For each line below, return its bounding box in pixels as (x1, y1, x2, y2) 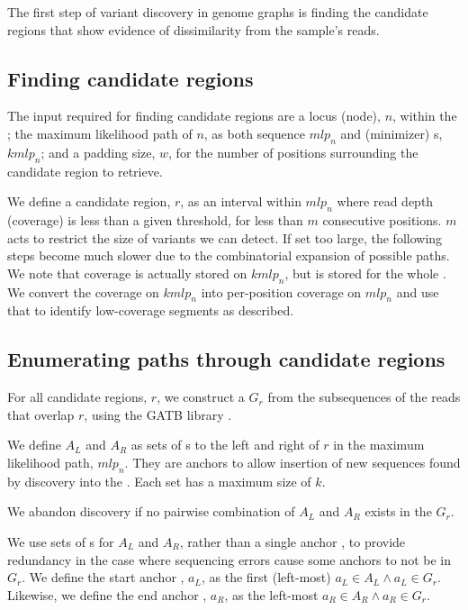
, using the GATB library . (84, 405, 232, 423)
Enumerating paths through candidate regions (7, 345, 445, 373)
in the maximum (333, 435, 425, 454)
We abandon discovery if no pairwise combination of (7, 502, 295, 521)
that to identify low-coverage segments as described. (7, 301, 294, 320)
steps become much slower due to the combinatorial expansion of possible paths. (7, 246, 450, 265)
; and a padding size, (40, 142, 156, 161)
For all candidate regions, (7, 387, 148, 406)
